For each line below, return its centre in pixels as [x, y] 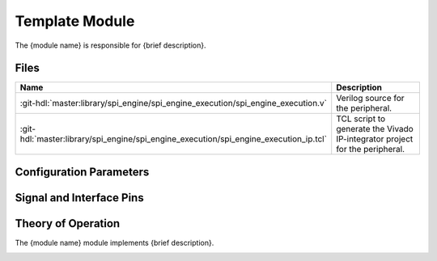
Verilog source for [370, 99]
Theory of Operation [68, 223]
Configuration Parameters [82, 172]
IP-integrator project [375, 139]
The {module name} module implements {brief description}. [115, 243]
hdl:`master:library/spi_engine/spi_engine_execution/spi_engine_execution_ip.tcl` [174, 139]
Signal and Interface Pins [80, 198]
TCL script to [361, 119]
